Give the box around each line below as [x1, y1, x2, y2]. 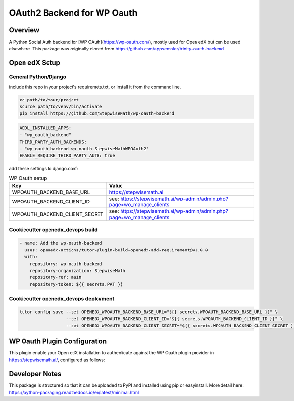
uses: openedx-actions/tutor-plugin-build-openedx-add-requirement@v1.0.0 [24, 247, 208, 252]
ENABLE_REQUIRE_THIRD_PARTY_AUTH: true [19, 152, 115, 158]
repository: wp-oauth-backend [29, 261, 102, 267]
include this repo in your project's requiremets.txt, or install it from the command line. [9, 84, 181, 90]
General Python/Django [9, 74, 67, 80]
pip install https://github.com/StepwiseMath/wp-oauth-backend [19, 111, 175, 116]
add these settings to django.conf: [9, 165, 78, 171]
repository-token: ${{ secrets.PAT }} [29, 281, 123, 287]
